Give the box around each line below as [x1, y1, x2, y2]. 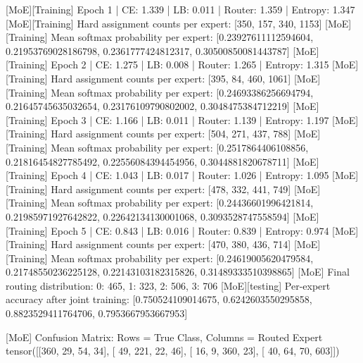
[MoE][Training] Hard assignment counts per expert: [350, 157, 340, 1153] [6, 16, 322, 30]
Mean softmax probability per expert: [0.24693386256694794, [51, 85, 314, 99]
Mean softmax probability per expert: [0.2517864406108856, [51, 140, 309, 154]
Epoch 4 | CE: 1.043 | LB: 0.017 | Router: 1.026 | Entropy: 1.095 [51, 168, 329, 183]
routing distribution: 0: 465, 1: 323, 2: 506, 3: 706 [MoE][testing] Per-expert [6, 278, 331, 293]
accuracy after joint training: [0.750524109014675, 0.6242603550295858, [6, 292, 312, 307]
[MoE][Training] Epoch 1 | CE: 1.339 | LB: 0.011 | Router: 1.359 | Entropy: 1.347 [6, 2, 355, 16]
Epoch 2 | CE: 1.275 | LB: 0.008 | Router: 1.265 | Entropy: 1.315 [51, 57, 329, 72]
